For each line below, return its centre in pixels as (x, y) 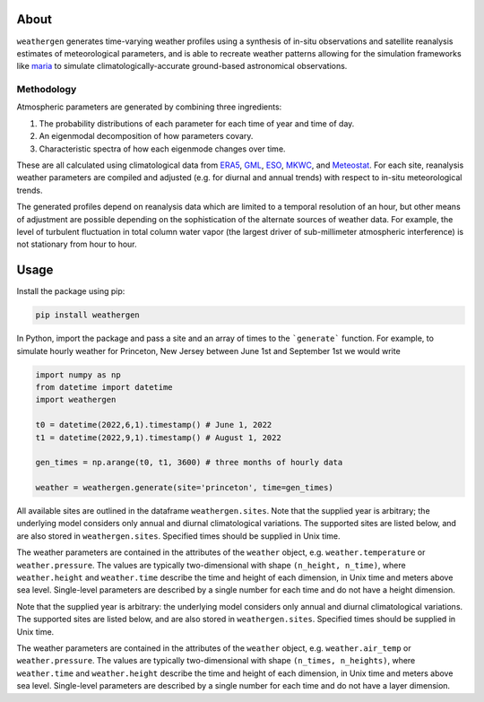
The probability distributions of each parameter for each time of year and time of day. (197, 123)
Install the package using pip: (71, 291)
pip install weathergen (88, 315)
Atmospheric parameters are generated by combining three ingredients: (149, 107)
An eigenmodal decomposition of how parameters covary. (146, 136)
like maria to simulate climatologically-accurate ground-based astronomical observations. (182, 66)
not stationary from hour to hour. (77, 244)
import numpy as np (78, 375)
